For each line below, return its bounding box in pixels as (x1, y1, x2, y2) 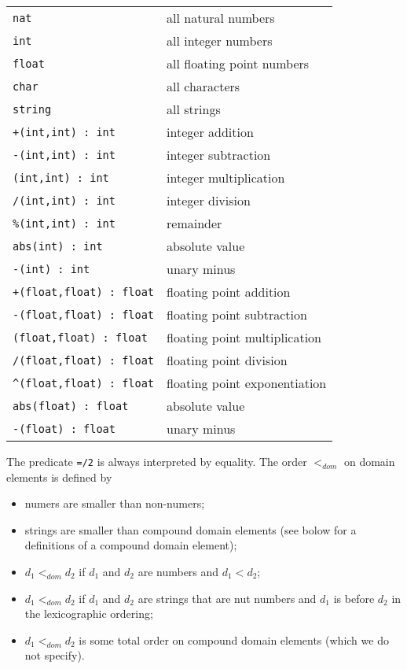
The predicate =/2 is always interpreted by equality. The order (6, 453, 307, 469)
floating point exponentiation (167, 374, 327, 392)
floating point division (167, 351, 288, 369)
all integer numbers (167, 31, 273, 50)
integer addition (167, 123, 254, 141)
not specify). (24, 647, 85, 663)
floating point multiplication (167, 328, 322, 346)
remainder (167, 214, 222, 232)
